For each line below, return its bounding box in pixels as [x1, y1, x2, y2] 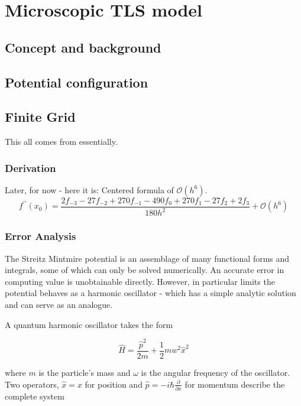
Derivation [5, 160, 56, 175]
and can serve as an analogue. [5, 298, 113, 310]
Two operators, [5, 378, 59, 390]
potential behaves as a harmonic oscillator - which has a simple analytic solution [5, 287, 296, 299]
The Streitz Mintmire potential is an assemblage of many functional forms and [5, 252, 290, 264]
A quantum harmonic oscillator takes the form [5, 318, 173, 330]
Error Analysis [5, 229, 76, 243]
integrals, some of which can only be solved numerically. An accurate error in [5, 264, 284, 276]
